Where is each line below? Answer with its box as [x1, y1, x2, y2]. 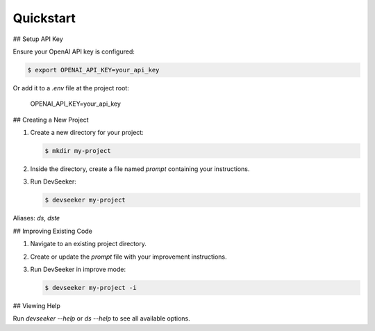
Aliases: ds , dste [12, 214, 60, 223]
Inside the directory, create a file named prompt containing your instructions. [30, 165, 250, 173]
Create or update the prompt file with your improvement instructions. [30, 252, 227, 261]
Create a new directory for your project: [30, 129, 144, 137]
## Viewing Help [12, 301, 60, 309]
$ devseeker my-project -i [44, 284, 137, 291]
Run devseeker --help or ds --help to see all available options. [12, 314, 190, 323]
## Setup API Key [12, 35, 64, 43]
